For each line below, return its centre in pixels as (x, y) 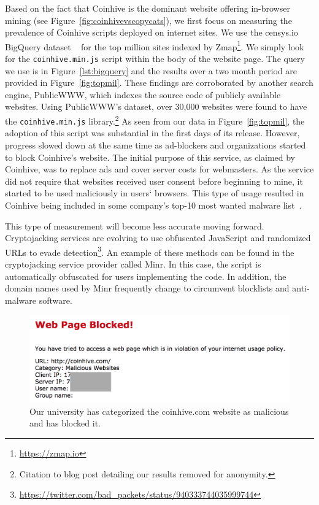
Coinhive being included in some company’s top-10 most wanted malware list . (153, 205)
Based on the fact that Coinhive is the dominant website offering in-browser (148, 8)
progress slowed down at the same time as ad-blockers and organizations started (156, 145)
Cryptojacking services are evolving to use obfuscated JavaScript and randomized (158, 238)
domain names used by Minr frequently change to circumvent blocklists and (147, 288)
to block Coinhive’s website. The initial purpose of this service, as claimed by (150, 157)
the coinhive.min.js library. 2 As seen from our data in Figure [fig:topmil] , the (155, 120)
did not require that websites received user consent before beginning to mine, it (154, 181)
